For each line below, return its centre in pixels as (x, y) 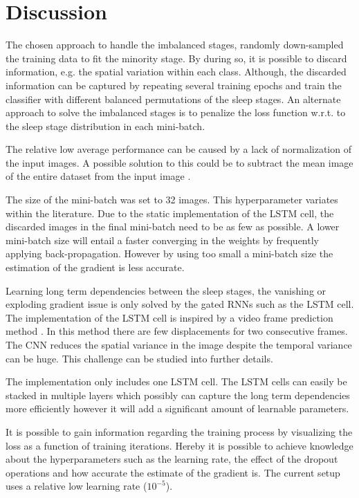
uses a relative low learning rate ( (76, 486)
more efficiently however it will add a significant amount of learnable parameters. (177, 408)
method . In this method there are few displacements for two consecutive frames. (177, 331)
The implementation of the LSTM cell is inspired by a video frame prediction (169, 317)
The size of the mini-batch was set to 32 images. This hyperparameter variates (172, 200)
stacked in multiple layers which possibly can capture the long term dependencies (178, 395)
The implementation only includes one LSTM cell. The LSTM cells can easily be (176, 381)
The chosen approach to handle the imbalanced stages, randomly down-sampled (175, 45)
